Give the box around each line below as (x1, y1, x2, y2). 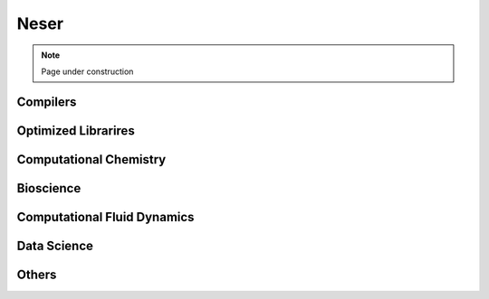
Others (16, 266, 57, 282)
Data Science (16, 238, 94, 253)
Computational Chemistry (16, 152, 167, 167)
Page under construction (41, 66, 134, 77)
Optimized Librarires (16, 123, 135, 138)
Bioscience (16, 181, 81, 196)
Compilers (16, 94, 77, 109)
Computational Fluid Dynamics (16, 209, 195, 225)
